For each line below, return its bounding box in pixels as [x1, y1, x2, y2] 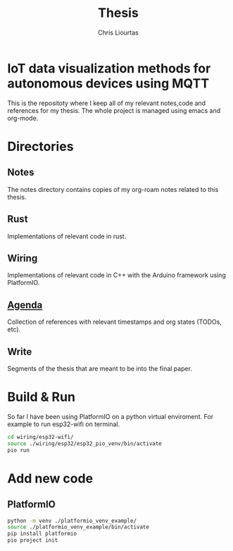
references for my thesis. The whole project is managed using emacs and [7, 106, 221, 114]
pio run [7, 447, 30, 454]
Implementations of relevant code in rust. [7, 231, 127, 241]
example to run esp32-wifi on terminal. [7, 420, 120, 428]
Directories [7, 138, 74, 155]
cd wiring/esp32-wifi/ [7, 433, 74, 440]
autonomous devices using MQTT [7, 75, 210, 91]
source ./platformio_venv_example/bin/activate [7, 523, 150, 531]
